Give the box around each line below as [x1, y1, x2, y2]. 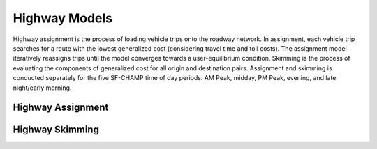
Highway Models [13, 10, 113, 26]
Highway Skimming [13, 124, 99, 136]
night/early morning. [13, 84, 72, 92]
